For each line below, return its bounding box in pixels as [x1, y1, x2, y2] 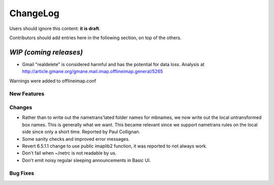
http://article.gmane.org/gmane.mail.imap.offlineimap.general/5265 [22, 69, 163, 75]
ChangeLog [9, 8, 59, 19]
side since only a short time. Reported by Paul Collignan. [22, 129, 141, 135]
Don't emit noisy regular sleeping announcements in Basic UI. [22, 157, 151, 163]
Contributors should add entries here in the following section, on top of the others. [9, 35, 182, 41]
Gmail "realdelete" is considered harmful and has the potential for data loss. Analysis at [22, 61, 205, 67]
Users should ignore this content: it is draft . [9, 25, 101, 32]
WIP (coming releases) [9, 48, 83, 56]
